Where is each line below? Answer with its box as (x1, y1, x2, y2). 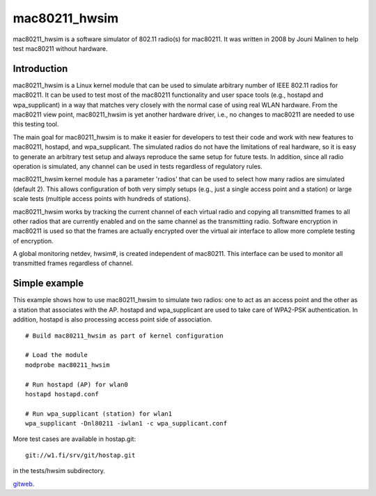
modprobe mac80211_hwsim (25, 361, 110, 369)
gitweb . (13, 479, 35, 488)
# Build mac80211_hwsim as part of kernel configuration (25, 331, 224, 340)
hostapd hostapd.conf (25, 390, 99, 398)
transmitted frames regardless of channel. (13, 259, 134, 268)
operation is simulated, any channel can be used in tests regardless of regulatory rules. (13, 162, 263, 170)
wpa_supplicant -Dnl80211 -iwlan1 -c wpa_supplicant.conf (25, 419, 228, 428)
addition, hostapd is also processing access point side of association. (13, 315, 212, 324)
